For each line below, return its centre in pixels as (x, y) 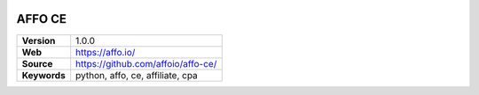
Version (39, 40)
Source (37, 63)
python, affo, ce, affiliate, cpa (137, 75)
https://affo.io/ (106, 52)
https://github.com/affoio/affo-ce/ (146, 63)
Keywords (43, 75)
